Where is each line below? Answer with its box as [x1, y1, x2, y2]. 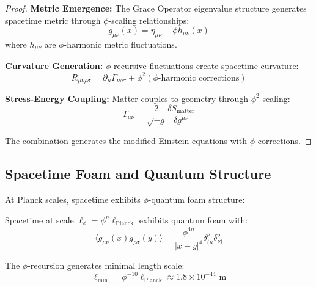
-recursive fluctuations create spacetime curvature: [111, 59, 299, 72]
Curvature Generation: [5, 59, 103, 72]
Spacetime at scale [5, 213, 74, 226]
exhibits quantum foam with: [139, 213, 248, 226]
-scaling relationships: [108, 13, 189, 26]
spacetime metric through [5, 13, 101, 26]
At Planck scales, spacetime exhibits [5, 193, 141, 206]
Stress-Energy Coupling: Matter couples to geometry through [5, 92, 249, 104]
